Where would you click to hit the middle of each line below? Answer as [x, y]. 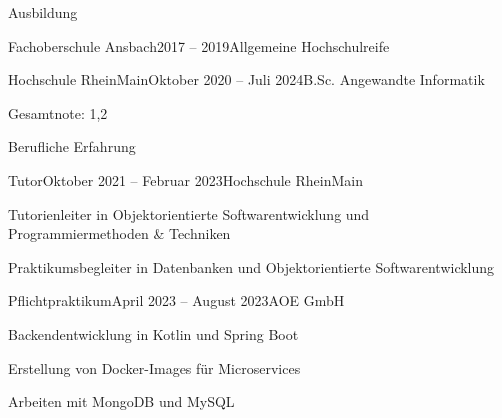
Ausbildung [43, 12]
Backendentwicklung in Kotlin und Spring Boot [153, 333]
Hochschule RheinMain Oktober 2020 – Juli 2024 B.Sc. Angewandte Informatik [246, 79]
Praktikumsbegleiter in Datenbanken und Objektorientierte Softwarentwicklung [251, 266]
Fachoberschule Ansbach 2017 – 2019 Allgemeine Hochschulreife [199, 45]
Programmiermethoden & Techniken [119, 233]
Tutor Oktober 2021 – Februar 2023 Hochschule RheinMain [185, 179]
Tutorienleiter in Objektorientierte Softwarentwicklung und [189, 213]
